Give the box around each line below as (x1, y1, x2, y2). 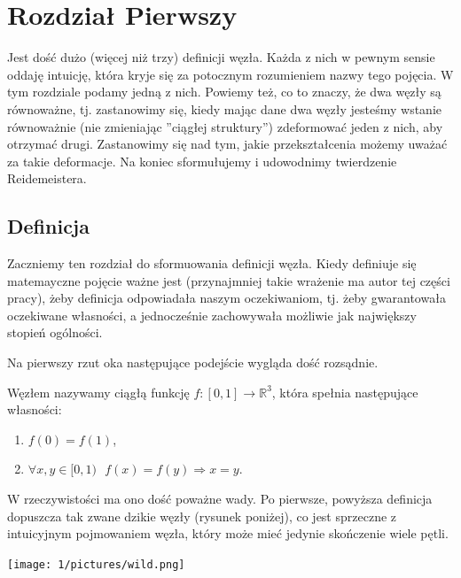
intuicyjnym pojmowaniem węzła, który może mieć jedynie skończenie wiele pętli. (7, 524, 449, 543)
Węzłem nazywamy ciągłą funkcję (7, 382, 190, 401)
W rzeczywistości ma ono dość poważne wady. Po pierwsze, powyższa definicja (7, 489, 433, 508)
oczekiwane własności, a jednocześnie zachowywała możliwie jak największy (7, 305, 417, 324)
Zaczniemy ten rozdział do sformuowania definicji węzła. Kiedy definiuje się (7, 254, 417, 273)
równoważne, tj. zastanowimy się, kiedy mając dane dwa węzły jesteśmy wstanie (7, 99, 441, 118)
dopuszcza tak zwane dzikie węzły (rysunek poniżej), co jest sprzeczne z (7, 506, 397, 525)
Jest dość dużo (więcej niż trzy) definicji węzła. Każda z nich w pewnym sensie (7, 48, 435, 66)
